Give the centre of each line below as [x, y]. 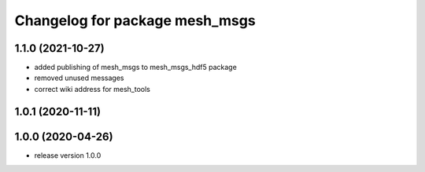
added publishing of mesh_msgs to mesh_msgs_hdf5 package [136, 68]
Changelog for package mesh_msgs [135, 20]
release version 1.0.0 [68, 155]
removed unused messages [79, 78]
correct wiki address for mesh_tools [92, 89]
